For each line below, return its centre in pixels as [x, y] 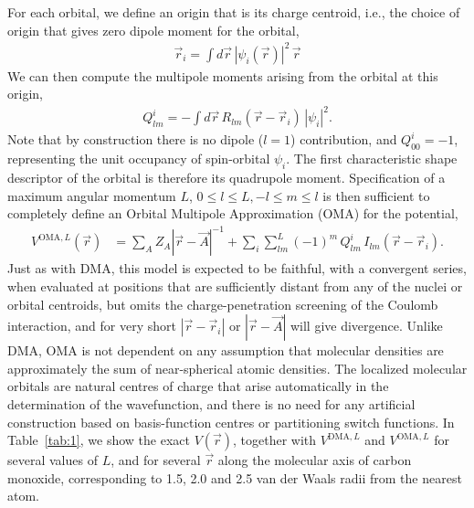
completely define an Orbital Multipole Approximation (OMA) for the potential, [233, 213]
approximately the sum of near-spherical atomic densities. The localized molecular [237, 368]
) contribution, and [344, 139]
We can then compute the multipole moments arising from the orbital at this [223, 75]
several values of [53, 460]
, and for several [156, 460]
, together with [275, 440]
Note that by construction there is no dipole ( [136, 139]
